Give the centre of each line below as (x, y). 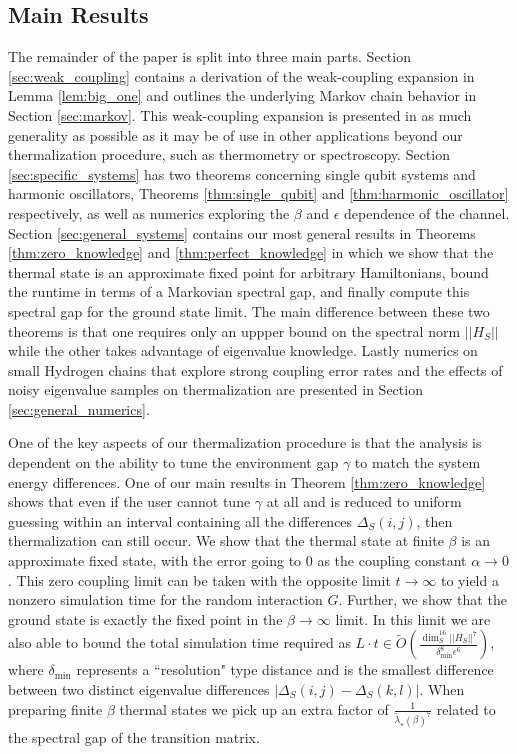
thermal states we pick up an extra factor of (254, 708)
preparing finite (55, 708)
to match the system (417, 462)
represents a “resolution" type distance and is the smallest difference (285, 669)
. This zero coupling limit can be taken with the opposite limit (199, 579)
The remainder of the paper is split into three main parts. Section (209, 56)
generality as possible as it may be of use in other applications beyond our (235, 134)
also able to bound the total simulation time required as (179, 642)
